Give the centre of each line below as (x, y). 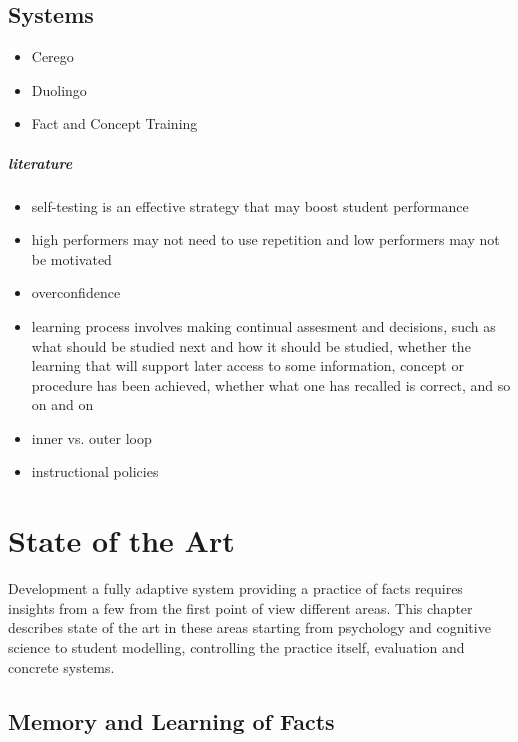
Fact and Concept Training (114, 123)
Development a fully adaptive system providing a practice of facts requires (235, 588)
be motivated (71, 258)
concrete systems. (61, 666)
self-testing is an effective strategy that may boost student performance (250, 205)
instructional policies (95, 471)
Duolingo (59, 89)
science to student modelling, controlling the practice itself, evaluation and (236, 646)
